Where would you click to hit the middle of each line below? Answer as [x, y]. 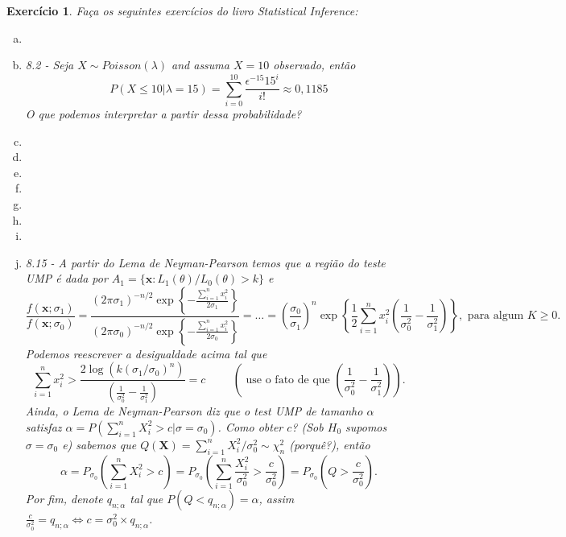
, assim [277, 498]
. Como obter [250, 426]
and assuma [200, 65]
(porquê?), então [330, 444]
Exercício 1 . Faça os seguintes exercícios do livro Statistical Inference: [182, 10]
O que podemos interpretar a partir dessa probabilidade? [163, 114]
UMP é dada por [66, 278]
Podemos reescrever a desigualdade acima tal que [146, 353]
